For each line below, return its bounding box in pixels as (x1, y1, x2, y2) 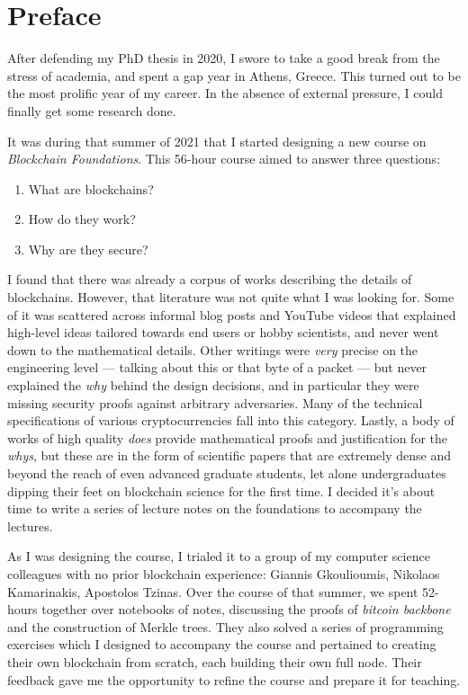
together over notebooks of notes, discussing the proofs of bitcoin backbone (41, 600, 451, 619)
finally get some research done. (7, 101, 176, 120)
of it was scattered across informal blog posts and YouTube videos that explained (7, 305, 456, 324)
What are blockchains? (28, 179, 154, 198)
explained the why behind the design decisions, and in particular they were (7, 376, 419, 395)
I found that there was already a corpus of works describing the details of (7, 270, 412, 289)
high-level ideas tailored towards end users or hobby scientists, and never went (7, 323, 439, 342)
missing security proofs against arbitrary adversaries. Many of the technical (7, 393, 423, 412)
